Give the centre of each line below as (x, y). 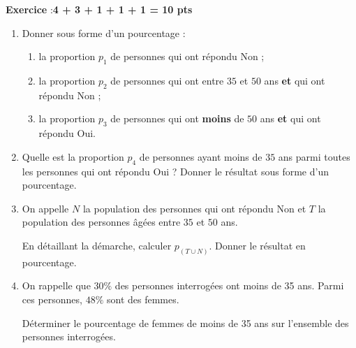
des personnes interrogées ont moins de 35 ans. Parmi (229, 285)
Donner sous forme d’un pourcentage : (104, 32)
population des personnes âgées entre (101, 222)
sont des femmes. (143, 299)
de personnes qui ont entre (167, 80)
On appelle (45, 208)
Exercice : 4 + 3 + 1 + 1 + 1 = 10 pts (99, 9)
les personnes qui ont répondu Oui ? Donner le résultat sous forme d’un (175, 171)
